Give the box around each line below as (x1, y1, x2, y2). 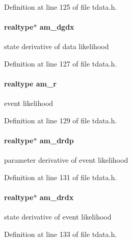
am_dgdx (39, 21, 74, 32)
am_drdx (39, 192, 74, 203)
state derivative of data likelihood (4, 41, 109, 52)
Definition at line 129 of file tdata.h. (4, 115, 117, 125)
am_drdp (39, 135, 74, 146)
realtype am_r (4, 78, 57, 89)
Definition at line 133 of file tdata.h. (4, 228, 117, 239)
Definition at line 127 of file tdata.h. (4, 58, 117, 69)
